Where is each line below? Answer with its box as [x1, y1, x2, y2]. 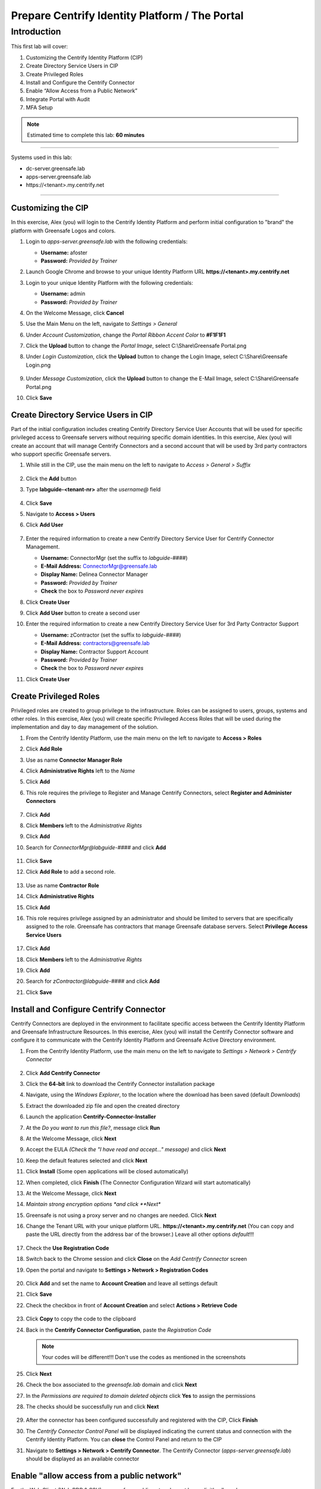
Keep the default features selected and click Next [26, 1157, 148, 1164]
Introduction [11, 26, 61, 37]
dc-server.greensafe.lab [26, 164, 86, 172]
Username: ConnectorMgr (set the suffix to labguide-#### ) [40, 554, 188, 561]
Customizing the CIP [11, 203, 89, 213]
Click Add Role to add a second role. [26, 868, 116, 876]
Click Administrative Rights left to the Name [26, 767, 136, 774]
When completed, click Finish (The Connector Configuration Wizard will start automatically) [26, 1179, 251, 1186]
